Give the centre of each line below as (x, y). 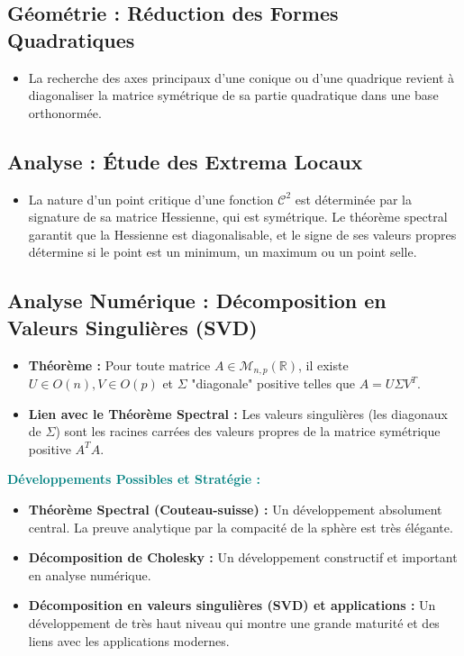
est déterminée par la (354, 199)
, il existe (323, 364)
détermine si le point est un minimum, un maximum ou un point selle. (223, 252)
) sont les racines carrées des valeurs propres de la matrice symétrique (248, 431)
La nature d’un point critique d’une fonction (151, 199)
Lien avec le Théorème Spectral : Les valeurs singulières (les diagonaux (238, 413)
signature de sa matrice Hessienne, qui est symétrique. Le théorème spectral (238, 217)
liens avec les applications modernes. (129, 640)
